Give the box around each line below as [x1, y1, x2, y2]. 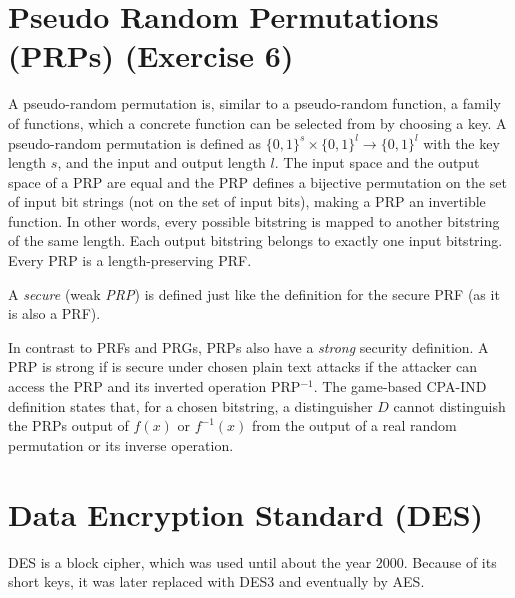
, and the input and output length [57, 152, 266, 173]
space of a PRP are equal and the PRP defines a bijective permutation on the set [8, 171, 507, 192]
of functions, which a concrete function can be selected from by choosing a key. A [8, 112, 507, 133]
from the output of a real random [252, 415, 457, 436]
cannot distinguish [393, 395, 506, 416]
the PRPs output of [8, 415, 129, 436]
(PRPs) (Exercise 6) [8, 35, 294, 76]
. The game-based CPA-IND [313, 376, 487, 397]
